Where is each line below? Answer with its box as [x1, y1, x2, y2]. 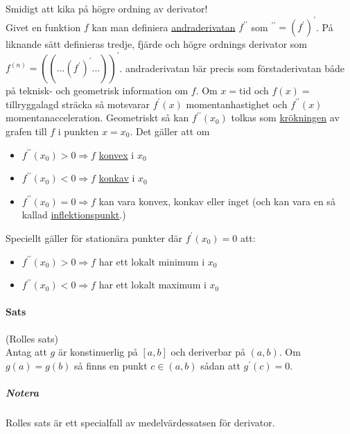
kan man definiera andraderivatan [91, 19, 236, 34]
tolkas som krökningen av [231, 110, 340, 125]
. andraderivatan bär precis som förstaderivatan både [119, 60, 344, 75]
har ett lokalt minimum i [98, 254, 205, 268]
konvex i [98, 147, 134, 162]
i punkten [58, 123, 99, 138]
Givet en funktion [6, 19, 81, 34]
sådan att [200, 358, 240, 372]
